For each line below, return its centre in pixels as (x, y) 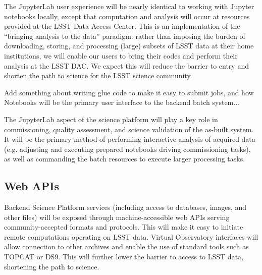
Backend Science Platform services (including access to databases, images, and (125, 207)
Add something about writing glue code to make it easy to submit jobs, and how (129, 92)
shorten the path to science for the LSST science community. (98, 75)
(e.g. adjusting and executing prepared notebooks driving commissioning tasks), (127, 149)
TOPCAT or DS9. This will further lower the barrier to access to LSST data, (124, 257)
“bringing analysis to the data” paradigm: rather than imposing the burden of (125, 36)
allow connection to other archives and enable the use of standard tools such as (126, 246)
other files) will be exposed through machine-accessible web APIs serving (117, 217)
